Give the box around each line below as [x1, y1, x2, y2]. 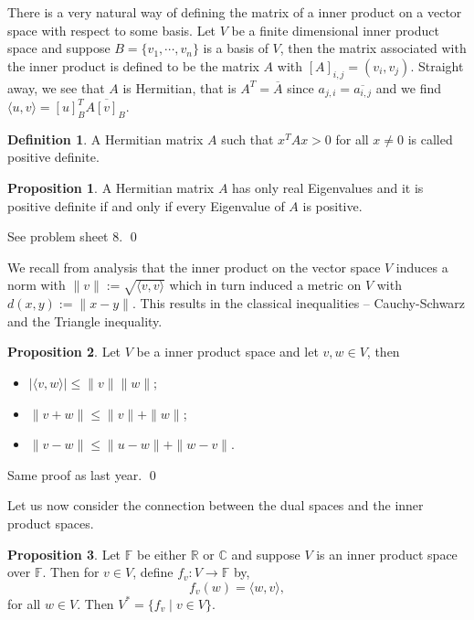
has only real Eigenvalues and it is [232, 178, 424, 198]
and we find [375, 78, 441, 97]
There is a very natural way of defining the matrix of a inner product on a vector [7, 3, 462, 21]
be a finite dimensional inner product [231, 20, 439, 39]
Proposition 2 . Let [7, 342, 121, 361]
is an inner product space [316, 544, 458, 563]
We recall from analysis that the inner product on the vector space [7, 257, 381, 276]
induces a [395, 257, 448, 276]
